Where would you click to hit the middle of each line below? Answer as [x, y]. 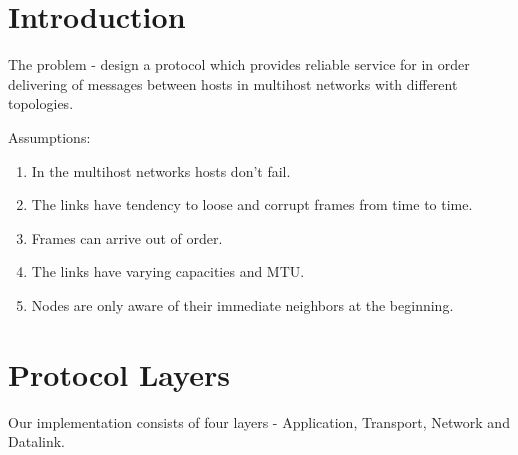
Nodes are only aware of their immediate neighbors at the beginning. [242, 304]
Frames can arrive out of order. [127, 237]
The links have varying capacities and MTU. [168, 271]
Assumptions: [49, 136]
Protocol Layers [119, 373]
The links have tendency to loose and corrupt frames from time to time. [252, 204]
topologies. [41, 103]
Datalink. [36, 441]
